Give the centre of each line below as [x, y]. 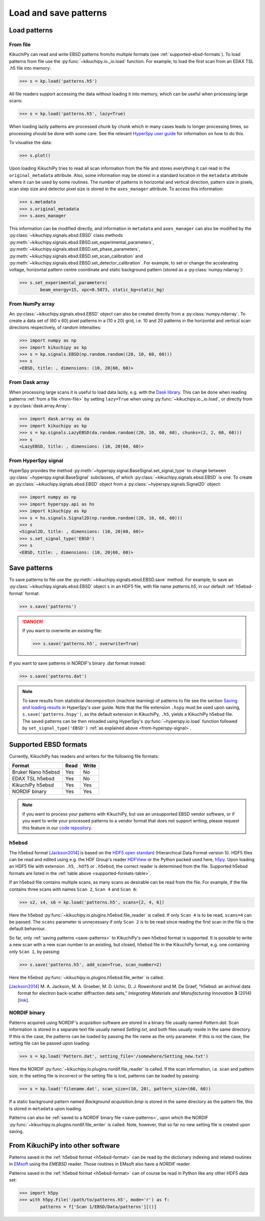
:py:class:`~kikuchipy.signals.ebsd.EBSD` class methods [66, 235]
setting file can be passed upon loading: [50, 1043]
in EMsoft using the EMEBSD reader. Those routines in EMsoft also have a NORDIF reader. [100, 1164]
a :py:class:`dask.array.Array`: [39, 406]
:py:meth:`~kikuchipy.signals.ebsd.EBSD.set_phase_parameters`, [75, 249]
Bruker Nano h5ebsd [36, 772]
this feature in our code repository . [57, 828]
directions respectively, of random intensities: [55, 327]
